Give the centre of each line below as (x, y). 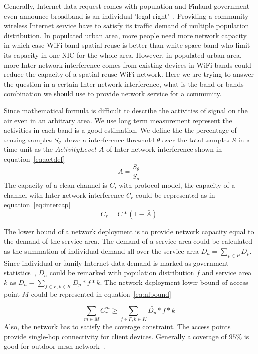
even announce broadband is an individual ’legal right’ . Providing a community (126, 16)
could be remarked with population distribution (122, 272)
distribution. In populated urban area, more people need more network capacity (125, 35)
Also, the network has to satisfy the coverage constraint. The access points (117, 326)
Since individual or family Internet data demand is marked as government (116, 262)
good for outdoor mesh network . (55, 346)
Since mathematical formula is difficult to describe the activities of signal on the (126, 110)
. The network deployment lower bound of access (174, 282)
